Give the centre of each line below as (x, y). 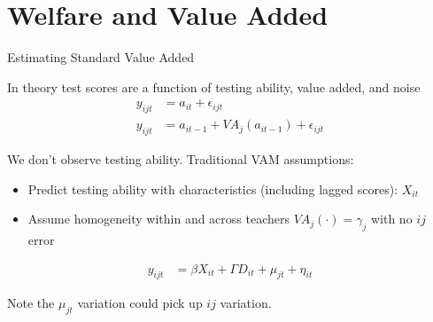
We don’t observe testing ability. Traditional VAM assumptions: (181, 158)
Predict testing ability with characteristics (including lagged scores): (213, 188)
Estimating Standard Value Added (101, 57)
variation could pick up (140, 303)
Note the (31, 303)
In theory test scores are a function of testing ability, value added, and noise (214, 86)
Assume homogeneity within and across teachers (159, 219)
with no (391, 219)
